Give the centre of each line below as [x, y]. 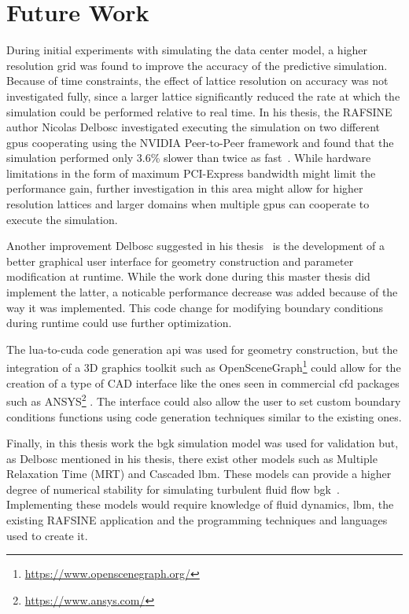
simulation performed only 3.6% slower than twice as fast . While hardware [189, 158]
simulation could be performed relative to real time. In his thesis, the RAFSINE [199, 111]
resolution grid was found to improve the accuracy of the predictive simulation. [197, 65]
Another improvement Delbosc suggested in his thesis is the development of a [196, 246]
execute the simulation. [62, 219]
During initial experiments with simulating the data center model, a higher [187, 50]
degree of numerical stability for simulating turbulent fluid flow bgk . [173, 489]
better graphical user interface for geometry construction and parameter [180, 261]
